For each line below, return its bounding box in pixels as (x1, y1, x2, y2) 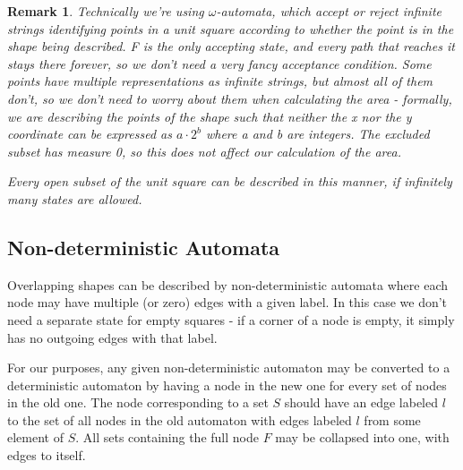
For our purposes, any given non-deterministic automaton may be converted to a (7, 358, 450, 377)
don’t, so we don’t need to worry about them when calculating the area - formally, (7, 89, 452, 107)
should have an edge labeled (284, 393, 439, 412)
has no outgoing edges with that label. (7, 328, 218, 346)
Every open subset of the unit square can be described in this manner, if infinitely (7, 172, 452, 191)
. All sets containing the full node (75, 428, 259, 447)
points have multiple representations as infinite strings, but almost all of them (7, 72, 433, 90)
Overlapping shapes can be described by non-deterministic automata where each (7, 275, 449, 294)
